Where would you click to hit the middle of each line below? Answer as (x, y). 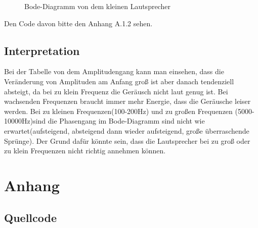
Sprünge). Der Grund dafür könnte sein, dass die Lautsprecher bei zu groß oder (127, 140)
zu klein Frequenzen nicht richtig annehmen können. (85, 151)
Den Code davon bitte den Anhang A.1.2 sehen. (78, 23)
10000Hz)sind (25, 121)
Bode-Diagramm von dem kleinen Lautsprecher (97, 6)
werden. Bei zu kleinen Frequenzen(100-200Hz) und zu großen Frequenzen (118, 111)
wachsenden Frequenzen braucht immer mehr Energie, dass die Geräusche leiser (127, 101)
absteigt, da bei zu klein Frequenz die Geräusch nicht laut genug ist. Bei (116, 91)
